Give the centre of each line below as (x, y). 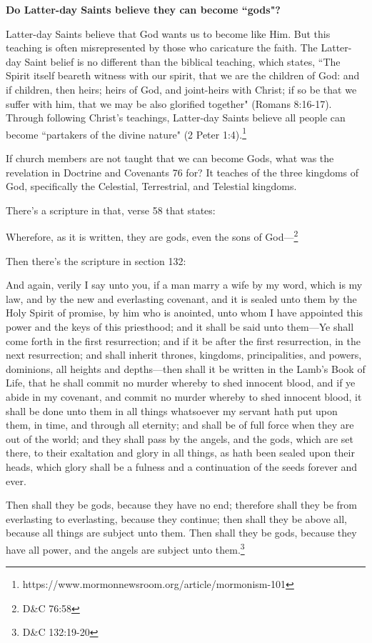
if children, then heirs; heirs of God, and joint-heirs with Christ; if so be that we (181, 89)
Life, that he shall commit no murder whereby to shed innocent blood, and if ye (181, 383)
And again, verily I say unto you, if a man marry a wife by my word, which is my (184, 285)
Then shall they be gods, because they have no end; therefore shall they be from (181, 505)
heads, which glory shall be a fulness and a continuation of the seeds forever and (182, 466)
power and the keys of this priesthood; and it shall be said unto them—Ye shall (180, 327)
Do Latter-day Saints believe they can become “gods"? (143, 9)
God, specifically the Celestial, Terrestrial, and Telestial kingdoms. (151, 186)
